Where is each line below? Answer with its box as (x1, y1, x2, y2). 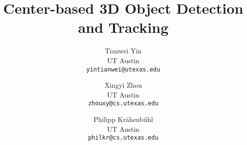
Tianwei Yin (105, 46, 142, 56)
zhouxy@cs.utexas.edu (88, 100, 159, 107)
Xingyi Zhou (104, 80, 142, 90)
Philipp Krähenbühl (93, 114, 153, 124)
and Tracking (78, 17, 169, 37)
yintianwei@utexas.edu (86, 66, 161, 73)
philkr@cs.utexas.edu (88, 134, 159, 142)
